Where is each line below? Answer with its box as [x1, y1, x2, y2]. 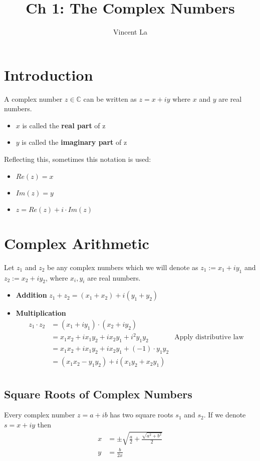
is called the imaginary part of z [22, 137, 127, 147]
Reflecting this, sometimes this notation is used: [4, 154, 151, 164]
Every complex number [4, 409, 75, 420]
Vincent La [113, 27, 147, 37]
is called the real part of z [22, 120, 106, 130]
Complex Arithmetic [4, 233, 149, 253]
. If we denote [203, 409, 246, 420]
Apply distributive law [174, 334, 244, 341]
